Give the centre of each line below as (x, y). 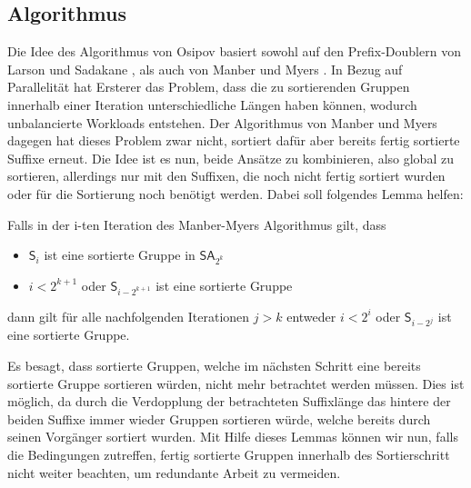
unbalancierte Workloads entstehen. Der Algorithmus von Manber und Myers (222, 122)
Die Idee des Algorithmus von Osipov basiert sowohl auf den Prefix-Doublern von (234, 51)
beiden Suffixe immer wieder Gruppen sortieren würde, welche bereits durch (219, 418)
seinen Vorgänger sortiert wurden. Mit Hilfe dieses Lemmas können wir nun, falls (233, 437)
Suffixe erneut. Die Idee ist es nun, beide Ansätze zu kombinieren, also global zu (230, 158)
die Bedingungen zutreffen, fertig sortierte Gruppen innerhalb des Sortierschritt (229, 454)
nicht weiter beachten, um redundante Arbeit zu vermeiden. (174, 472)
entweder (311, 316)
